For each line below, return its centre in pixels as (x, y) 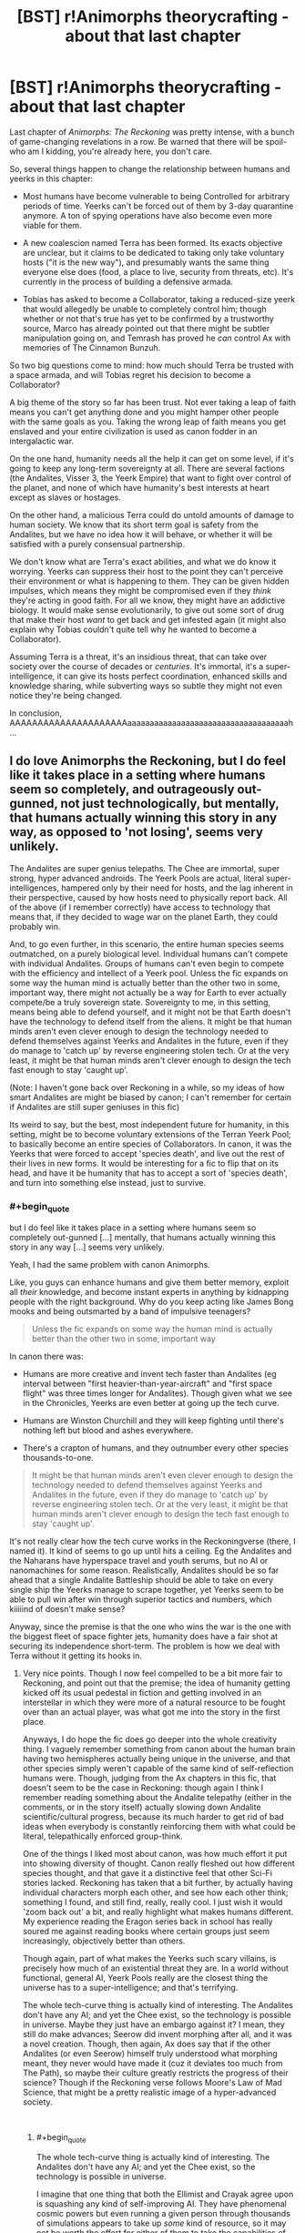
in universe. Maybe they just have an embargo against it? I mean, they (153, 2024)
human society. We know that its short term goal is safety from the (134, 525)
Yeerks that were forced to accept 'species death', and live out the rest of (147, 1153)
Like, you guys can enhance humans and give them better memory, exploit (149, 1282)
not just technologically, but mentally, (170, 804)
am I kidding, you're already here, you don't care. (120, 151)
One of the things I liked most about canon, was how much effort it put (155, 1854)
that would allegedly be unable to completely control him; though (144, 309)
